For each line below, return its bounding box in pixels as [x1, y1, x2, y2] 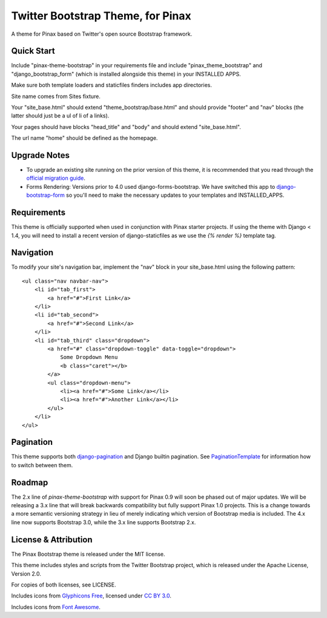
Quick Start [11, 46, 55, 56]
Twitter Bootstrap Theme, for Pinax [11, 9, 191, 22]
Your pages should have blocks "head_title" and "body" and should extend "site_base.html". [11, 123, 242, 130]
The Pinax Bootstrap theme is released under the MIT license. [11, 550, 166, 557]
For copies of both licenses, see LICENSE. [11, 581, 116, 588]
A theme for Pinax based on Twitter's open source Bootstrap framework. [11, 30, 193, 38]
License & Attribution [11, 534, 93, 545]
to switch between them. [11, 461, 73, 468]
